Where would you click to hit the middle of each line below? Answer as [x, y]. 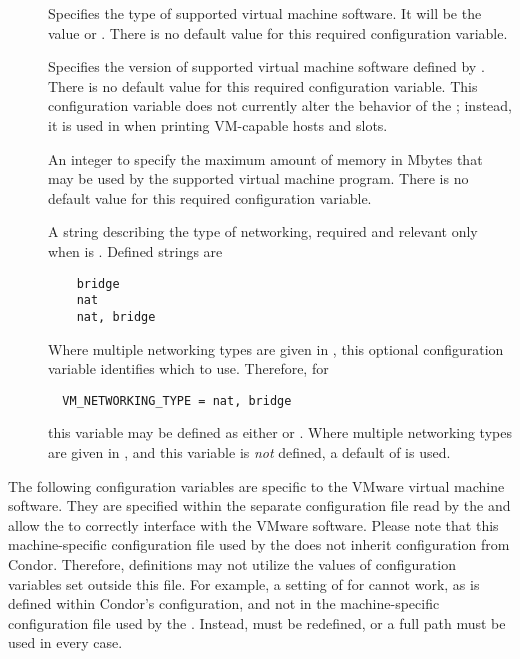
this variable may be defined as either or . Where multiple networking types [280, 432]
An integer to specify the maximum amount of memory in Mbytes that [265, 158]
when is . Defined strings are [135, 250]
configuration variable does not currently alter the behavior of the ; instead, [280, 105]
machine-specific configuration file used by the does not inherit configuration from [259, 544]
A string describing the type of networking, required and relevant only [263, 231]
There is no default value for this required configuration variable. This [263, 85]
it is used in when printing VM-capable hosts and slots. [218, 124]
